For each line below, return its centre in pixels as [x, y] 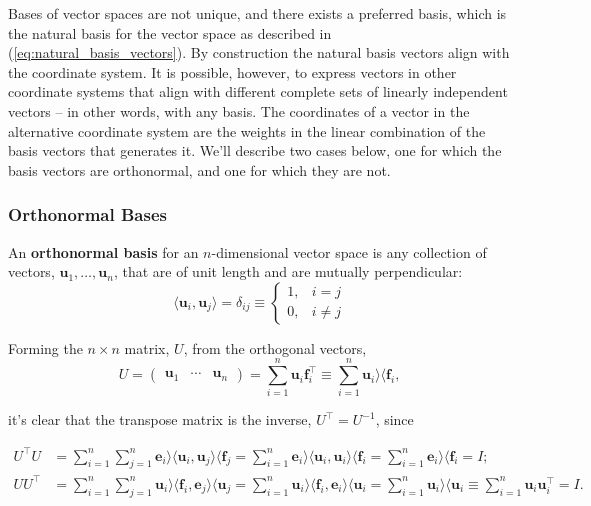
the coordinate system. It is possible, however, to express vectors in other [232, 71]
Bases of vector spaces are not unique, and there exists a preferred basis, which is [257, 13]
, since [394, 419]
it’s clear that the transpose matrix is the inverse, [160, 419]
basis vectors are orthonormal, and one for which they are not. [199, 169]
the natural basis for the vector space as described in [170, 32]
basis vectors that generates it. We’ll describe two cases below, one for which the [255, 150]
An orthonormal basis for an [103, 251]
